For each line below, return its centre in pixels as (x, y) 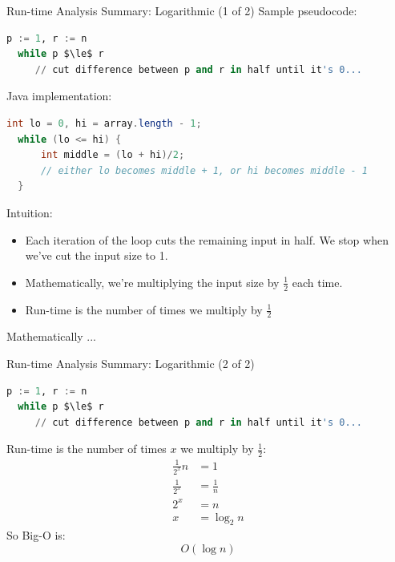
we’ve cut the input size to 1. (97, 255)
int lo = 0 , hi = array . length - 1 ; (104, 123)
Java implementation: (59, 96)
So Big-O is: (36, 535)
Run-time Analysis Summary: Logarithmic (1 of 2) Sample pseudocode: (182, 10)
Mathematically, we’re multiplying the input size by (152, 282)
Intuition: (30, 212)
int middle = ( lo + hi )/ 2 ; (113, 155)
